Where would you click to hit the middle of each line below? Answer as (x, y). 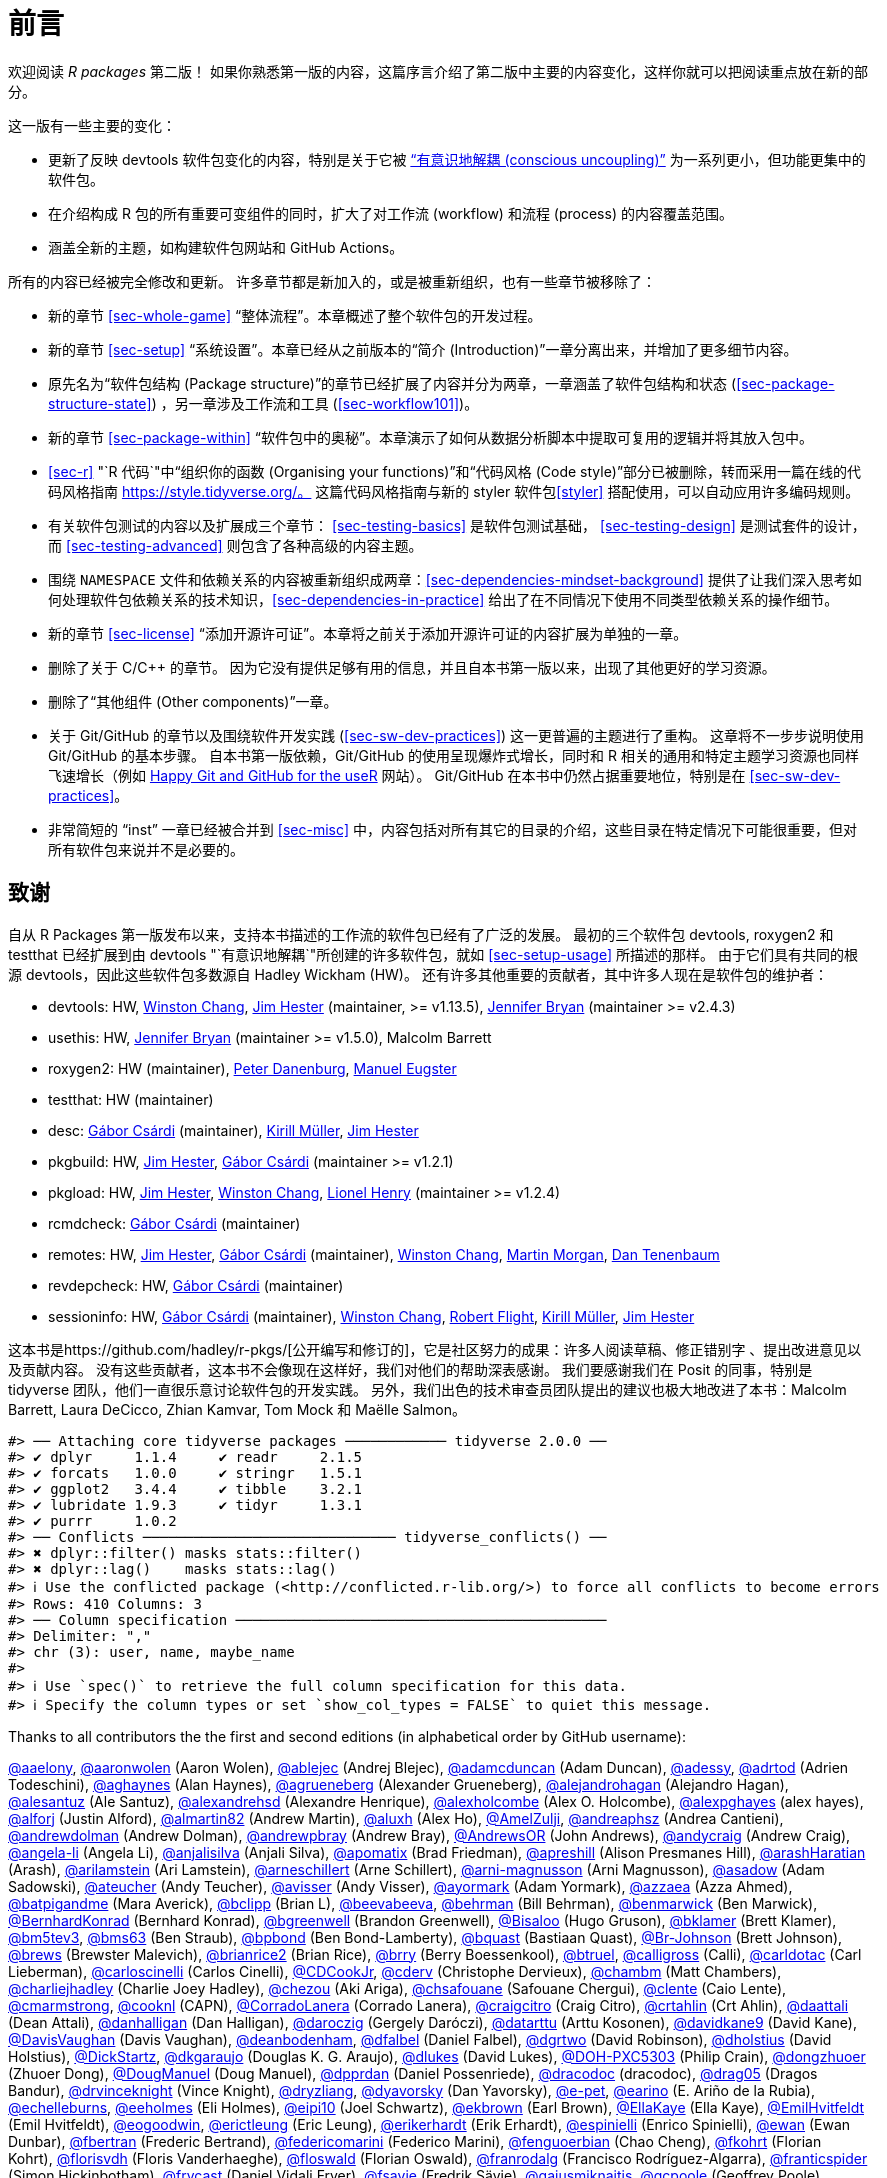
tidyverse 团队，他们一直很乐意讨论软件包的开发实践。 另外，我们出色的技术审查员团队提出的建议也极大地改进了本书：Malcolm (427, 1389)
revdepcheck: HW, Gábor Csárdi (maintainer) (196, 1285)
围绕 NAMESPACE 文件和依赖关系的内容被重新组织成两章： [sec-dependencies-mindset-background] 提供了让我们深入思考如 (455, 579)
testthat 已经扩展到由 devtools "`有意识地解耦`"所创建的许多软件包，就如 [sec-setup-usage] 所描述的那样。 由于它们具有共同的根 (433, 954)
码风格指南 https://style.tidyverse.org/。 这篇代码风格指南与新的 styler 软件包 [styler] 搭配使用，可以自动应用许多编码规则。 (454, 491)
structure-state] (100, 403)
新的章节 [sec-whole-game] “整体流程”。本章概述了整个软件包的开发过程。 (295, 315)
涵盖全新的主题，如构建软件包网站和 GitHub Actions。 (226, 247)
